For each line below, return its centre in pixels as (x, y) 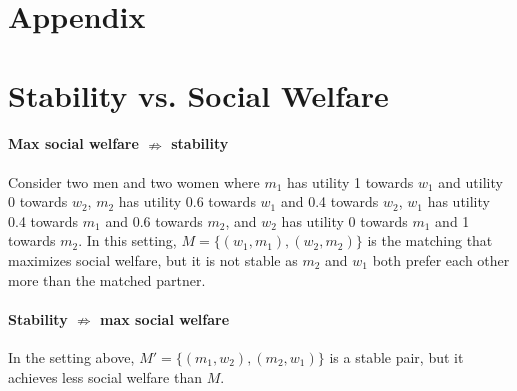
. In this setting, (127, 240)
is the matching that (430, 240)
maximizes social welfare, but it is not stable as (153, 259)
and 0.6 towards (154, 220)
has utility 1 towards (350, 181)
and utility (470, 181)
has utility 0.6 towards (187, 201)
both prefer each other (441, 259)
